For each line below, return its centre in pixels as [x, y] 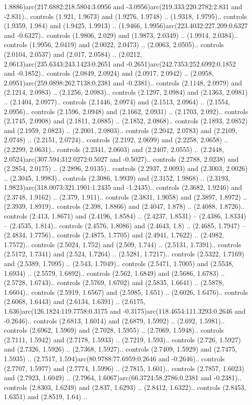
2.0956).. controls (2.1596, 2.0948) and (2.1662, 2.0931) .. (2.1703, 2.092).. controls [126, 111]
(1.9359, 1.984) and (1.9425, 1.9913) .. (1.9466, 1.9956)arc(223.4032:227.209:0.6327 [126, 25]
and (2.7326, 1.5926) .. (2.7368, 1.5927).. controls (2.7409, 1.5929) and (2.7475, [121, 349]
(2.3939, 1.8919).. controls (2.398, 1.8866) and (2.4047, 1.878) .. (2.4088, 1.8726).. [124, 206]
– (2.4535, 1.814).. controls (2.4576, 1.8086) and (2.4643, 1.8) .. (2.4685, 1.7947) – [125, 225]
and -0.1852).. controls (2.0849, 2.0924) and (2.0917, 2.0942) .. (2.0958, [109, 73]
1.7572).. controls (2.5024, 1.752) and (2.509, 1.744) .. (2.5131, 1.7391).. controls [123, 244]
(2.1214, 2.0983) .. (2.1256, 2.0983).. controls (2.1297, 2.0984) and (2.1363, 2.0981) [126, 92]
